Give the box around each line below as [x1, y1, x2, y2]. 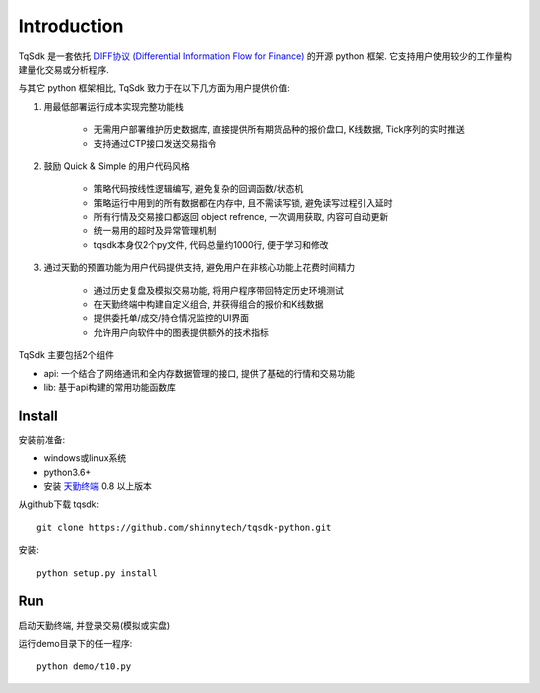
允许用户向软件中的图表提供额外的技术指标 [93, 326, 269, 338]
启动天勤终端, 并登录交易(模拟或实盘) [18, 619, 171, 631]
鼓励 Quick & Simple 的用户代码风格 [43, 160, 190, 172]
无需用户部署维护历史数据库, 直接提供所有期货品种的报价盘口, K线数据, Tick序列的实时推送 [93, 123, 465, 135]
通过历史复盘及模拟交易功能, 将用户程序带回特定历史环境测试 [93, 284, 344, 296]
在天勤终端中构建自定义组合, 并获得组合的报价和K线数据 [93, 298, 324, 310]
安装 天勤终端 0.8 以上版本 [43, 480, 152, 492]
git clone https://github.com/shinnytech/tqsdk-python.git [36, 521, 332, 533]
